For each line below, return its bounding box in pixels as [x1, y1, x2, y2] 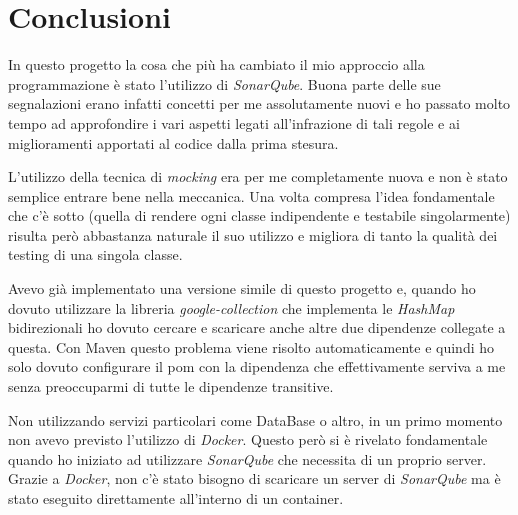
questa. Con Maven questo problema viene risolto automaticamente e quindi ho [8, 336, 495, 357]
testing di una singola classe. [8, 244, 183, 265]
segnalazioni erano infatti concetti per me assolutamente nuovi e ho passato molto [8, 93, 511, 114]
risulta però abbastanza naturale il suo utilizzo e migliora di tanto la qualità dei [8, 224, 498, 245]
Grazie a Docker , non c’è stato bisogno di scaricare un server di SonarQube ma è [8, 468, 501, 489]
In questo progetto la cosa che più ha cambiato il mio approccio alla [8, 54, 425, 75]
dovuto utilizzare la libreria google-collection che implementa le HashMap [8, 297, 455, 318]
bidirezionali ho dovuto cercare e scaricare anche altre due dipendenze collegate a [8, 317, 506, 338]
